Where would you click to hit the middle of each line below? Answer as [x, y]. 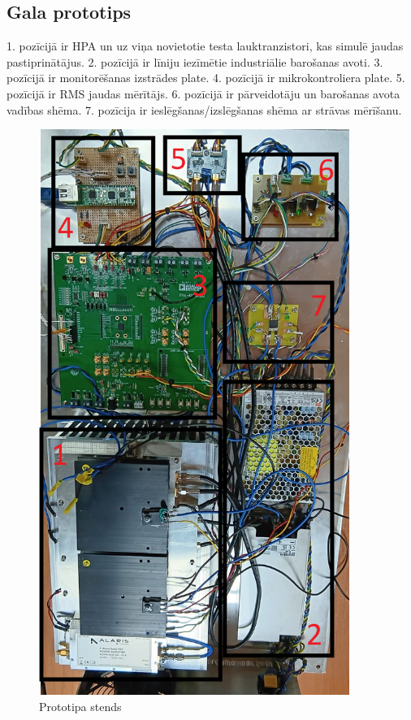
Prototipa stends [80, 706]
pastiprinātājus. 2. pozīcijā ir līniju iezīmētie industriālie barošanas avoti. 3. [195, 61]
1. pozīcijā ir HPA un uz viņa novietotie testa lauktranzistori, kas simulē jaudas [205, 46]
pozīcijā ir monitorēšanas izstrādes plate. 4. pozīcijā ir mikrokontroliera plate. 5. [206, 78]
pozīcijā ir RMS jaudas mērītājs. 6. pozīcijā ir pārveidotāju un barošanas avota [203, 93]
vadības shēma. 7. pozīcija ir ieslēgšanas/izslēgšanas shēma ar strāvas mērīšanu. [204, 109]
